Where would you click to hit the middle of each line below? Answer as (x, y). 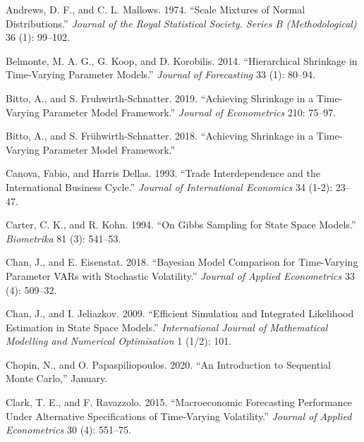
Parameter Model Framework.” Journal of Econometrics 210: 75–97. (189, 112)
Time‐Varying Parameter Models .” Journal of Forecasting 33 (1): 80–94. (160, 74)
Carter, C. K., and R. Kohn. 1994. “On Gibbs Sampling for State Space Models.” (181, 225)
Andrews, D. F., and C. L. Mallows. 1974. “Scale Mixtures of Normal (156, 9)
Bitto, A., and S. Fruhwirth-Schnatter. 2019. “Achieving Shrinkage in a (160, 98)
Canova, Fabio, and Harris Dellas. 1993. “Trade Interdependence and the (163, 173)
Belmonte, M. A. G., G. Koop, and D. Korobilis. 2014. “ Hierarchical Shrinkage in (182, 60)
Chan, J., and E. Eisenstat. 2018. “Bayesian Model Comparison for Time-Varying (182, 262)
